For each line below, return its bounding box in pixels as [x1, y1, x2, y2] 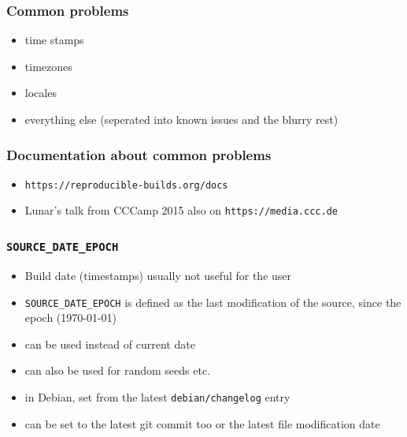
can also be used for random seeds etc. [24, 362, 211, 379]
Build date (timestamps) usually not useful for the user [24, 267, 292, 283]
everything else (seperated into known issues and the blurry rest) [24, 111, 339, 127]
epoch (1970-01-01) [24, 309, 117, 326]
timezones [24, 58, 72, 74]
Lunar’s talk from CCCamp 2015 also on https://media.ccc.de [24, 202, 338, 218]
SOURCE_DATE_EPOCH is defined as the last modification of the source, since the [24, 293, 401, 310]
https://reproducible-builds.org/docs [24, 179, 228, 191]
